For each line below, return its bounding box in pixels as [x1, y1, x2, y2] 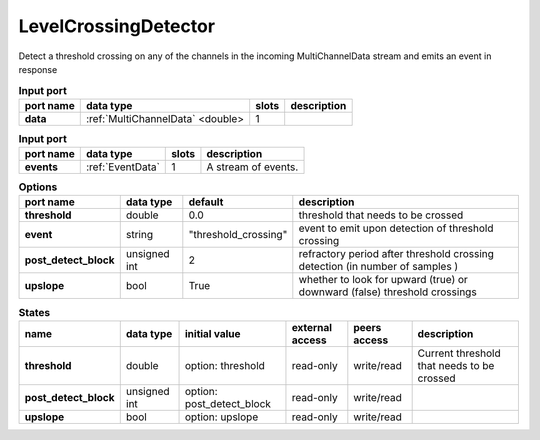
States [18, 305, 50, 319]
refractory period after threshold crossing [298, 247, 495, 261]
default [188, 195, 224, 209]
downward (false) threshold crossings [298, 285, 477, 299]
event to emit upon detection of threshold [298, 221, 494, 235]
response [18, 63, 58, 75]
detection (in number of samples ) [298, 260, 459, 274]
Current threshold [417, 346, 501, 360]
